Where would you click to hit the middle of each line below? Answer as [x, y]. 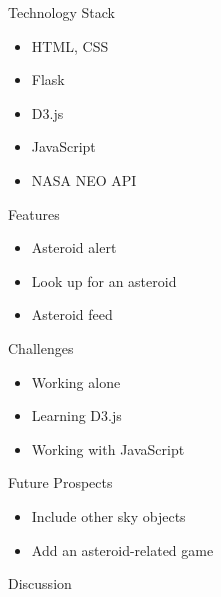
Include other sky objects [108, 515]
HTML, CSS [70, 45]
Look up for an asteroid [104, 280]
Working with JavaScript [108, 448]
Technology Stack [61, 12]
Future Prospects [60, 482]
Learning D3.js [76, 415]
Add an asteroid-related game [122, 549]
